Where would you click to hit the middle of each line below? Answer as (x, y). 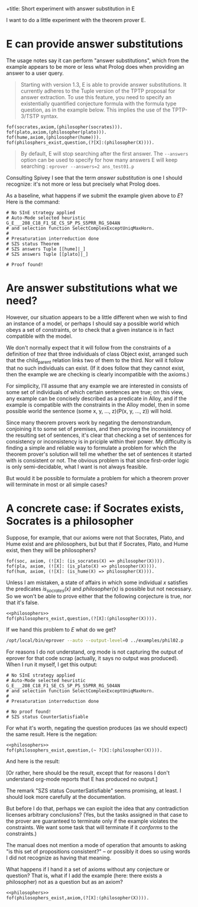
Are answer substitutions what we (92, 288)
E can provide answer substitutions (95, 44)
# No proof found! (29, 712)
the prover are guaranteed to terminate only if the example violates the (92, 821)
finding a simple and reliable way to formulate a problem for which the (91, 448)
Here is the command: (33, 202)
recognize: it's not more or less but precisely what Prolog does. (83, 184)
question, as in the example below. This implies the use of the (95, 110)
